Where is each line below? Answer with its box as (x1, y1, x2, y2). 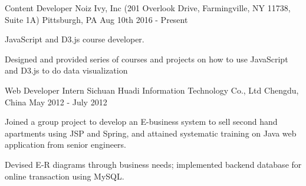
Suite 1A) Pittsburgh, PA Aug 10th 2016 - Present (5, 13, 188, 25)
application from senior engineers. (5, 138, 127, 151)
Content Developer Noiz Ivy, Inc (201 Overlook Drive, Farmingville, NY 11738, (5, 2, 291, 14)
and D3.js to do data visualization (5, 64, 128, 77)
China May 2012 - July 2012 (5, 95, 107, 108)
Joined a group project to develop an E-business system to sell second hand (5, 115, 278, 128)
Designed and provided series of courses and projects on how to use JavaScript (5, 52, 288, 65)
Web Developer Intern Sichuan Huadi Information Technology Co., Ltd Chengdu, (5, 84, 299, 96)
